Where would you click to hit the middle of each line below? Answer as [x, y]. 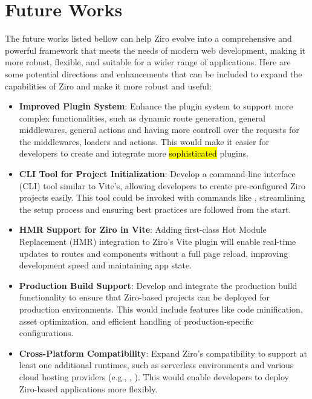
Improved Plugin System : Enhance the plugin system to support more [156, 106]
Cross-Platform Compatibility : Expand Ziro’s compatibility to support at [163, 353]
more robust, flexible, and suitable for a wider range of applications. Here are [148, 62]
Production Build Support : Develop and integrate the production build [158, 285]
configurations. [46, 333]
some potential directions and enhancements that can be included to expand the [154, 73]
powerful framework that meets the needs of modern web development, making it [155, 50]
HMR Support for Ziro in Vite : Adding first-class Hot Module [143, 229]
